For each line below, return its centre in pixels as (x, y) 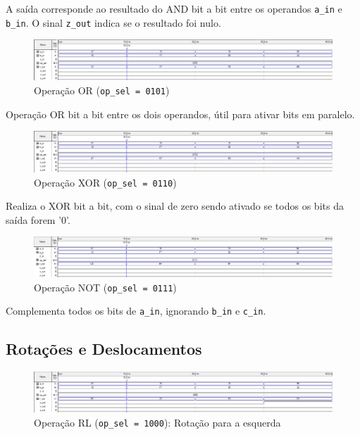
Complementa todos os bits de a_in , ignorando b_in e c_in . (136, 311)
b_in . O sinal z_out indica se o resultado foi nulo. (113, 22)
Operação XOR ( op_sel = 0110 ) (105, 182)
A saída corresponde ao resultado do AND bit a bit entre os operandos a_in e (174, 8)
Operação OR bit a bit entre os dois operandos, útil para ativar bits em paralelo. (180, 114)
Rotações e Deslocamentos (104, 349)
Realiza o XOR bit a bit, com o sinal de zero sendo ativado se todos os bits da (175, 206)
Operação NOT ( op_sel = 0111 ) (105, 287)
